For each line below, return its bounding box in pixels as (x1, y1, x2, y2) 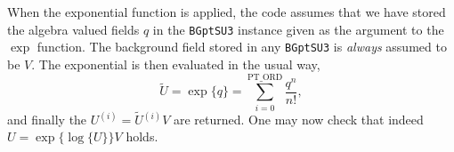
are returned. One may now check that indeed (173, 109, 424, 128)
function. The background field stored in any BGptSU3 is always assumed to (36, 37, 447, 56)
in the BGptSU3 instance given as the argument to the (152, 20, 444, 38)
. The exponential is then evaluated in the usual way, (31, 54, 320, 73)
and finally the (7, 109, 87, 128)
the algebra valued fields (7, 20, 140, 38)
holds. (126, 127, 158, 146)
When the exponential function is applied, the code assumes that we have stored (7, 3, 446, 20)
